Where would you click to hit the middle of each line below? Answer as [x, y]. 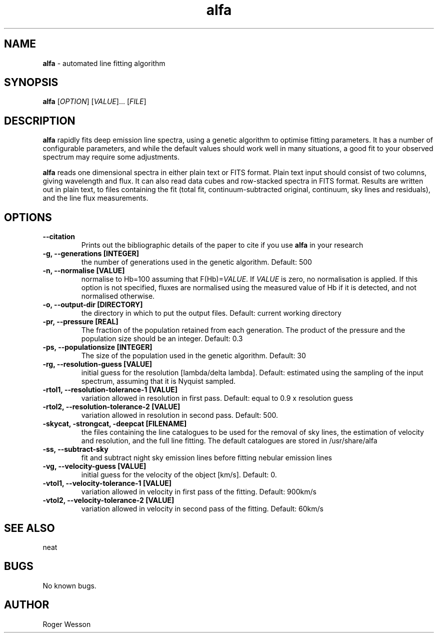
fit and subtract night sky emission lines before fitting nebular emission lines [206, 458]
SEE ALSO [29, 528]
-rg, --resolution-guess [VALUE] [97, 364]
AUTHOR [27, 605]
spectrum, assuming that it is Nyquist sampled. [158, 381]
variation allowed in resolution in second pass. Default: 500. [179, 415]
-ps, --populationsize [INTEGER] [97, 347]
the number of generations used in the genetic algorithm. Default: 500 [196, 262]
